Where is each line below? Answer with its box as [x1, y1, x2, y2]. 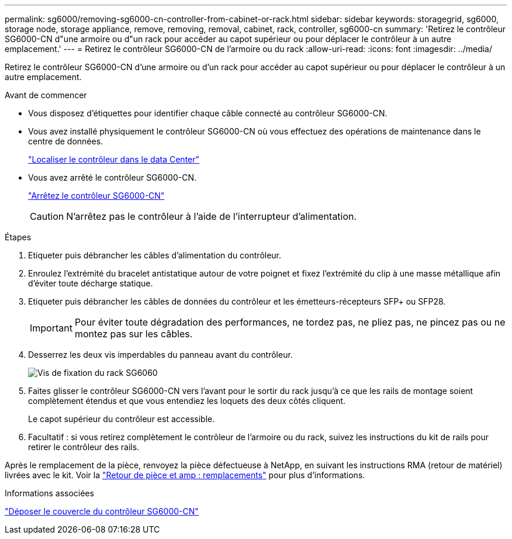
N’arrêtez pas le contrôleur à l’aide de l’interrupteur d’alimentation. [66, 210, 357, 222]
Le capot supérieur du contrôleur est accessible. [28, 414, 215, 424]
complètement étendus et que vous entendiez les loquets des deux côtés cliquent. [28, 396, 346, 406]
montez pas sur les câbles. [74, 328, 193, 340]
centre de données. [28, 136, 103, 146]
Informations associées [5, 488, 94, 498]
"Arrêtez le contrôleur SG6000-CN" [28, 191, 165, 201]
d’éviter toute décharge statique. [28, 278, 153, 288]
